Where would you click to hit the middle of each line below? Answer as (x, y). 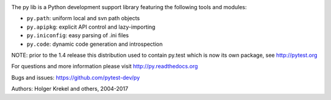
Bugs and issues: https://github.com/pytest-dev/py (76, 77)
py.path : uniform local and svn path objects (83, 18)
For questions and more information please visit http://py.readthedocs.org (105, 66)
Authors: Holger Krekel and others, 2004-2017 (70, 89)
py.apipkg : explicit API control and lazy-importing (91, 27)
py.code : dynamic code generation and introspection (95, 44)
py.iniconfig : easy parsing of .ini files (78, 35)
